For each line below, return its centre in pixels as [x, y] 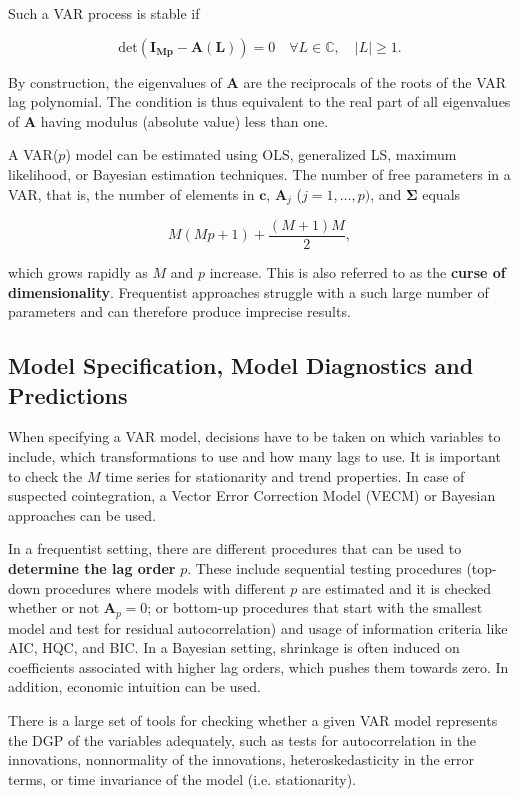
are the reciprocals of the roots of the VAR [374, 81]
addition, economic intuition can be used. [134, 686]
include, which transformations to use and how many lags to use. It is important [254, 456]
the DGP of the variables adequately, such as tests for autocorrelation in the [242, 739]
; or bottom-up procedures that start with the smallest [315, 607]
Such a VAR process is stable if [104, 13]
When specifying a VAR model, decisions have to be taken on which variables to [254, 436]
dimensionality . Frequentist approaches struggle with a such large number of [248, 291]
